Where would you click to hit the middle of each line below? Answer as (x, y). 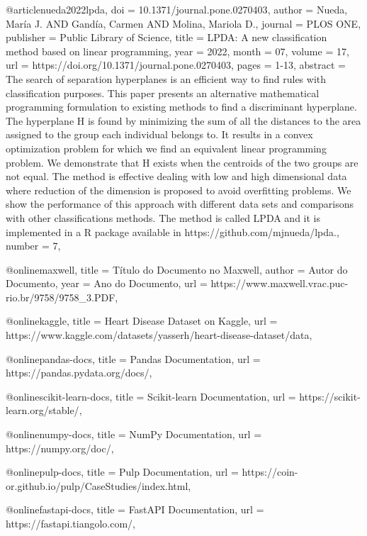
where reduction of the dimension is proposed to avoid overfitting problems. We (179, 190)
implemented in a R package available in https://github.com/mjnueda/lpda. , (173, 231)
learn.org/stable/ (43, 410)
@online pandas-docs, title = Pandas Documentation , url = (133, 358)
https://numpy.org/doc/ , (60, 448)
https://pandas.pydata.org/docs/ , (79, 373)
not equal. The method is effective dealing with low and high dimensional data (176, 176)
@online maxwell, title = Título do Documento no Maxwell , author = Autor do (177, 269)
